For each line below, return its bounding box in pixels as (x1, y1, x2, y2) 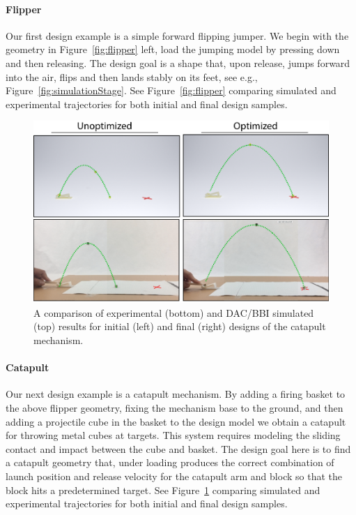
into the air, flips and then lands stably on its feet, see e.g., (6, 69, 258, 84)
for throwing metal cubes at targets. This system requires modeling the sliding (6, 428, 341, 442)
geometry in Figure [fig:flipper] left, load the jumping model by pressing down (6, 42, 340, 57)
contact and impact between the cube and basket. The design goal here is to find (6, 441, 351, 456)
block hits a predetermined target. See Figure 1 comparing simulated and (6, 482, 320, 497)
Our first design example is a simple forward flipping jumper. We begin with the (6, 28, 349, 43)
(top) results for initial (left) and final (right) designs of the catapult (33, 319, 326, 334)
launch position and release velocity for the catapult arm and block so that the (6, 469, 342, 484)
